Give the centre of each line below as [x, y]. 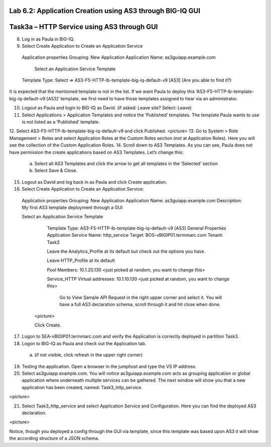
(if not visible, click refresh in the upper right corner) [89, 355]
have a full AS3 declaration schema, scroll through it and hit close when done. [140, 305]
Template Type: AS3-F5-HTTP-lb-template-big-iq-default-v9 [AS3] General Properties [137, 228]
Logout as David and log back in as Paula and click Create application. [95, 182]
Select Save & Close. [56, 171]
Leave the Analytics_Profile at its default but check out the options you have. [126, 251]
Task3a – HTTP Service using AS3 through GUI [84, 27]
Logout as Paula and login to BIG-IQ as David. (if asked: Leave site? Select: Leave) [107, 108]
